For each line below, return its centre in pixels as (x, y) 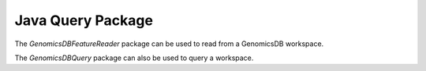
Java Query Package (84, 20)
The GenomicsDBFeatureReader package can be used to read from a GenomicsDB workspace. (169, 44)
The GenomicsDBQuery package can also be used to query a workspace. (134, 58)
